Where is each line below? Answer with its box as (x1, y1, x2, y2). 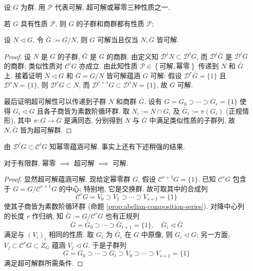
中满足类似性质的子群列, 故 (149, 115, 235, 125)
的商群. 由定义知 (107, 51, 159, 61)
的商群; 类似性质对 (4, 60, 63, 70)
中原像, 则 (141, 229, 173, 239)
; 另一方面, (196, 229, 230, 239)
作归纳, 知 (32, 210, 64, 220)
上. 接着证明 (4, 70, 42, 80)
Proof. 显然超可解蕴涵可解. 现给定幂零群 (4, 174, 131, 184)
